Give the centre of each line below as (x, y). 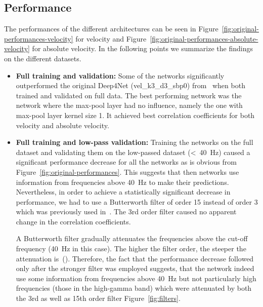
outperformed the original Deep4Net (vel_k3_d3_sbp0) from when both (130, 85)
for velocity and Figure (111, 38)
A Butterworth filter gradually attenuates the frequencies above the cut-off (132, 238)
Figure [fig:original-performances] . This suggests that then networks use (127, 171)
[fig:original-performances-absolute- (204, 38)
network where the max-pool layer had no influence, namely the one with (129, 105)
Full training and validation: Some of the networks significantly (120, 75)
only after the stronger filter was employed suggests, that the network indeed (135, 268)
